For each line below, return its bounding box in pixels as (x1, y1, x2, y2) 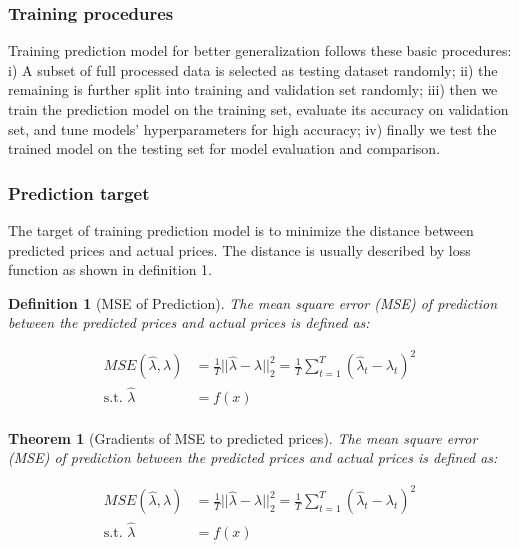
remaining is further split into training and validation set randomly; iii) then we (8, 79, 498, 100)
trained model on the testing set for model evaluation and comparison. (8, 138, 441, 159)
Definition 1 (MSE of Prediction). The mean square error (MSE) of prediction (8, 292, 498, 313)
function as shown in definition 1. (8, 259, 212, 280)
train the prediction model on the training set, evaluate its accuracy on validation (8, 99, 509, 119)
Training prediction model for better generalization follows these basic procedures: (8, 40, 512, 61)
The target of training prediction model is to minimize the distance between (8, 220, 474, 240)
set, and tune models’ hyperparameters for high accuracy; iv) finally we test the (8, 118, 497, 139)
